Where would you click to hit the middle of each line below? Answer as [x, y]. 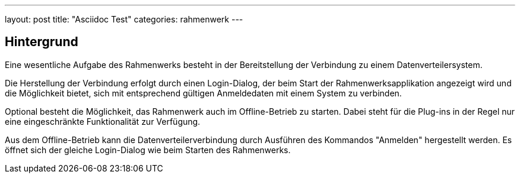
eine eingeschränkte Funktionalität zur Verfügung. [103, 121]
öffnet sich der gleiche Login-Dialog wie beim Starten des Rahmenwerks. [148, 150]
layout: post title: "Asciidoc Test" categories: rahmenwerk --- [124, 19]
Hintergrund [42, 42]
